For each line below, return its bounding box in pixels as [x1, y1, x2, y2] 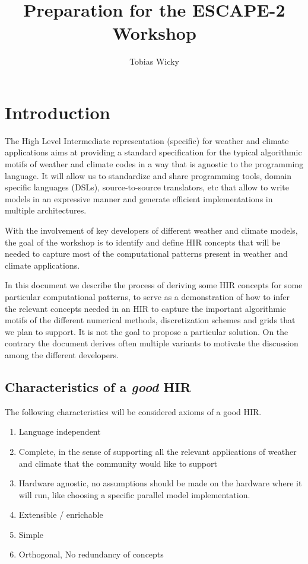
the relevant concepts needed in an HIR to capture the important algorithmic [5, 302, 287, 314]
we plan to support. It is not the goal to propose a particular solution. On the [5, 325, 288, 337]
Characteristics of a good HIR [5, 377, 191, 396]
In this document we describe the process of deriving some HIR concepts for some [5, 279, 303, 291]
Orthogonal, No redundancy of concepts [18, 548, 164, 560]
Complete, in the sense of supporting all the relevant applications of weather [18, 445, 297, 457]
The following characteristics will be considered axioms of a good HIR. [5, 405, 262, 418]
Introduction [5, 100, 110, 124]
